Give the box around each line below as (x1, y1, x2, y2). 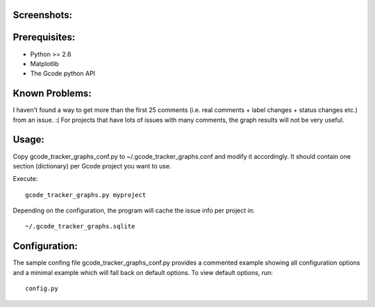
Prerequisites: (12, 31, 76, 43)
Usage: (12, 134, 45, 145)
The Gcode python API (30, 70, 96, 78)
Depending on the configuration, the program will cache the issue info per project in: (12, 206, 255, 215)
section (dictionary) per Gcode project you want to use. (12, 162, 172, 170)
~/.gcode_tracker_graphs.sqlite (25, 223, 135, 230)
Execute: (12, 175, 38, 183)
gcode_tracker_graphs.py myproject (25, 191, 147, 198)
